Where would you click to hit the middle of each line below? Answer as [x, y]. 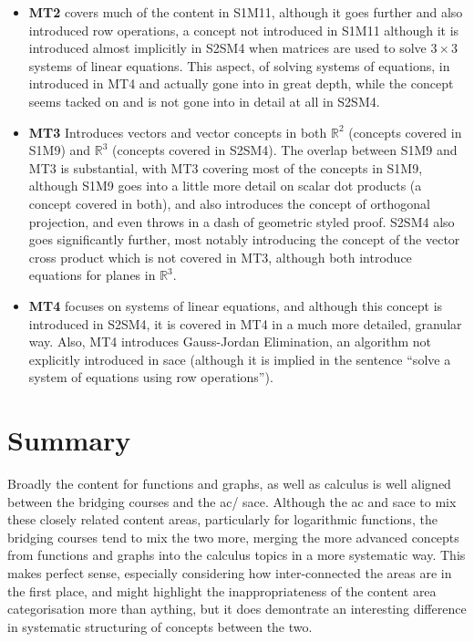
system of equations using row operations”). [151, 377]
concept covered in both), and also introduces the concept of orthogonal [229, 203]
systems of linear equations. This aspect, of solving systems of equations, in [239, 65]
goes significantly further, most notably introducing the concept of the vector [244, 239]
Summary [69, 440]
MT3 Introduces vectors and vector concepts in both [178, 132]
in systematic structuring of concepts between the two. [160, 626]
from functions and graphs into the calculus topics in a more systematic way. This [237, 555]
